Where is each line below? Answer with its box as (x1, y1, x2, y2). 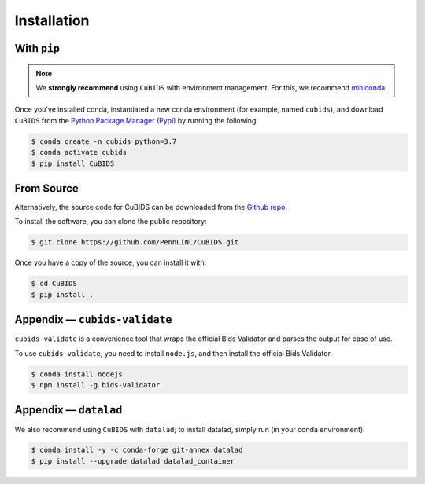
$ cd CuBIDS (31, 279, 78, 288)
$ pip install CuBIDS (31, 159, 115, 168)
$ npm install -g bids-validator (31, 381, 161, 389)
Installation (14, 12, 90, 29)
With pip (14, 42, 61, 55)
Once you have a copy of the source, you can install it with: (14, 258, 207, 267)
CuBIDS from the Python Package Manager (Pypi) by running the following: (14, 115, 259, 125)
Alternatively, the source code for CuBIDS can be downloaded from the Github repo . (14, 203, 287, 211)
